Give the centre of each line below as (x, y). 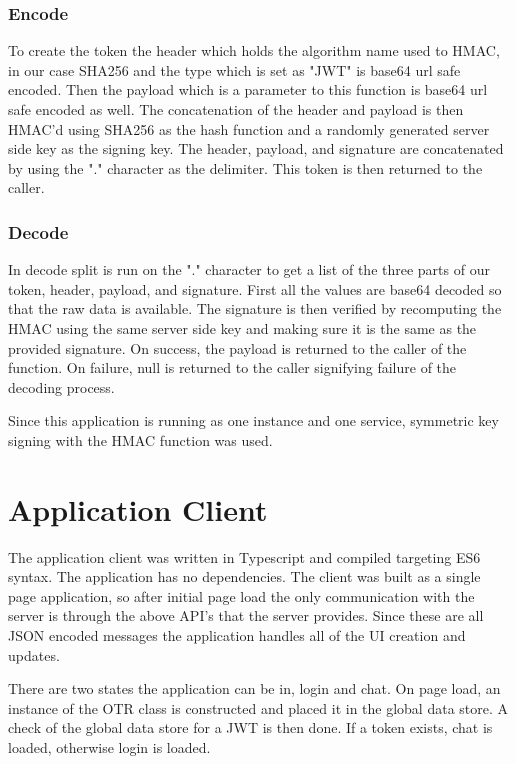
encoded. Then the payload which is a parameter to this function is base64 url (248, 89)
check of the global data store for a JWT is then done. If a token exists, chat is (250, 727)
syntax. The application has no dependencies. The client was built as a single (244, 576)
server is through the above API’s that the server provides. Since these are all (246, 615)
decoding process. (61, 386)
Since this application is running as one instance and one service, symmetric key (253, 420)
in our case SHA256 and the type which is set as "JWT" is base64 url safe (234, 69)
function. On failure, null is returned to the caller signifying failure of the (232, 367)
